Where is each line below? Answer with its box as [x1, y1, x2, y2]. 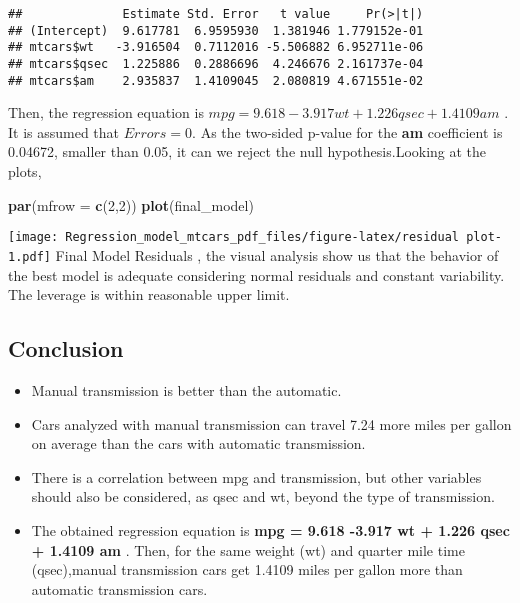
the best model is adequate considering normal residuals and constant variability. [8, 264, 505, 285]
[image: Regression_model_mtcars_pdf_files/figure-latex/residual [8, 230, 460, 245]
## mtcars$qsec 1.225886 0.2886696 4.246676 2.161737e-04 [8, 56, 424, 71]
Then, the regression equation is [8, 102, 204, 123]
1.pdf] [8, 249, 51, 264]
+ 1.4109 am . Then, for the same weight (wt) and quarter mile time [31, 539, 465, 560]
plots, [8, 161, 42, 182]
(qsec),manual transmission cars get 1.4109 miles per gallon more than [31, 559, 463, 580]
